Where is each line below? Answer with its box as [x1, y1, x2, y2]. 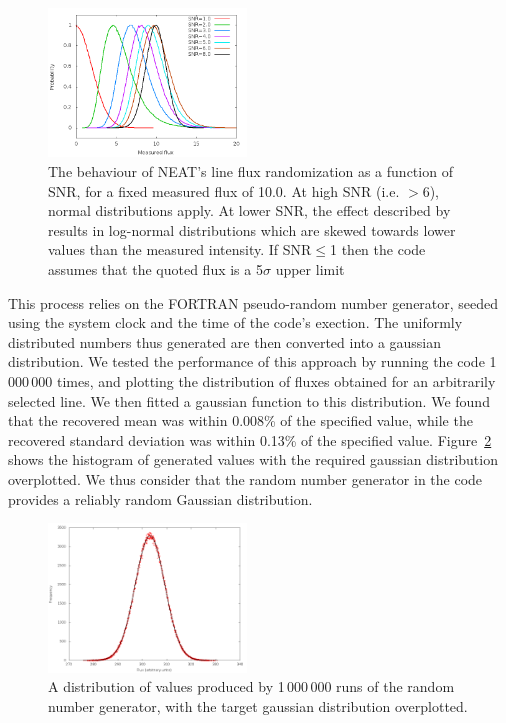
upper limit [275, 259, 345, 279]
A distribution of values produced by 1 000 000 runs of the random [48, 676, 455, 697]
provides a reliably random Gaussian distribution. [8, 488, 313, 509]
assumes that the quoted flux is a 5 [48, 259, 263, 279]
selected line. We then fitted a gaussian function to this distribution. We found [8, 390, 490, 411]
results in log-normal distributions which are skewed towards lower [48, 219, 456, 240]
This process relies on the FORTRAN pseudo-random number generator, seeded [8, 292, 499, 313]
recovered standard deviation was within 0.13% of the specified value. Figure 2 [8, 429, 492, 450]
